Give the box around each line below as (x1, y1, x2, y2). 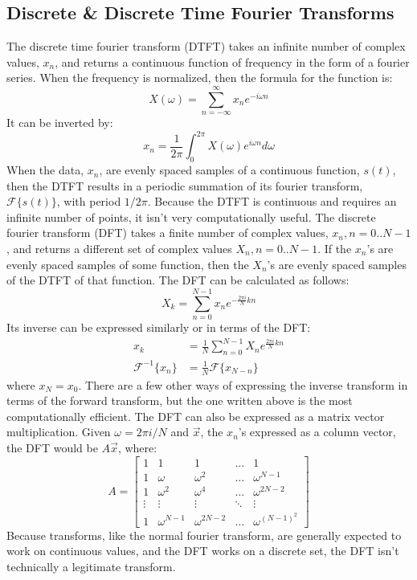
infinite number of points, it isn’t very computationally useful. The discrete (6, 208, 376, 225)
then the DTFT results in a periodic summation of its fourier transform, (6, 177, 363, 194)
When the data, (6, 161, 84, 178)
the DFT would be (6, 439, 98, 456)
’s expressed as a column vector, (238, 423, 396, 440)
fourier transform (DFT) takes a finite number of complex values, (6, 224, 329, 241)
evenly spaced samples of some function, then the (6, 255, 249, 272)
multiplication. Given (6, 423, 111, 440)
